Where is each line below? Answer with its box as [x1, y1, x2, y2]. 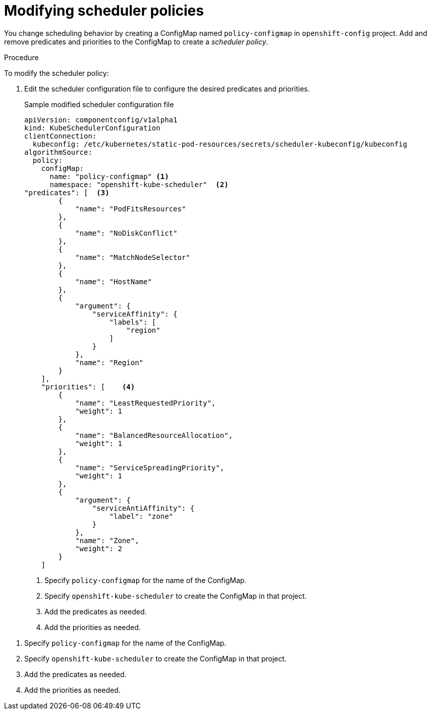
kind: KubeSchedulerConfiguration [24, 123, 160, 132]
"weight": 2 [75, 544, 122, 553]
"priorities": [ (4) [41, 382, 135, 391]
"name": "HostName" [75, 277, 152, 286]
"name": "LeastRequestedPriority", [75, 398, 216, 407]
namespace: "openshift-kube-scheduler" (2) [49, 180, 229, 189]
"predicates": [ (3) [24, 188, 110, 197]
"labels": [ [109, 318, 156, 326]
